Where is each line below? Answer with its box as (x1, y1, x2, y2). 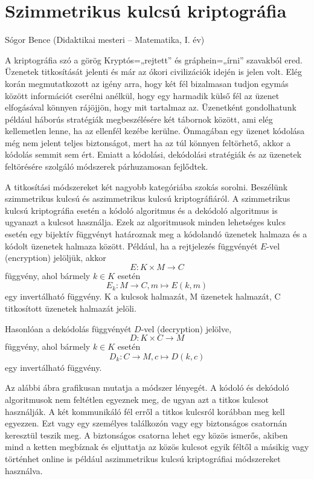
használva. (5, 464, 43, 477)
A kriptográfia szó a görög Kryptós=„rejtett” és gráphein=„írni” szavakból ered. (5, 53, 303, 66)
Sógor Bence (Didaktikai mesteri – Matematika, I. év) (5, 33, 205, 46)
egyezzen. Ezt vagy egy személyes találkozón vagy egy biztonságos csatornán (5, 417, 287, 429)
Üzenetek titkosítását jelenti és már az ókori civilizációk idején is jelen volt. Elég (5, 65, 303, 78)
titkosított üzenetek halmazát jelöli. (5, 302, 136, 314)
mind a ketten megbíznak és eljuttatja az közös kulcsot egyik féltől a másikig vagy (5, 440, 309, 453)
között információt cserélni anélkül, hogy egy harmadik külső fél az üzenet (5, 89, 280, 101)
